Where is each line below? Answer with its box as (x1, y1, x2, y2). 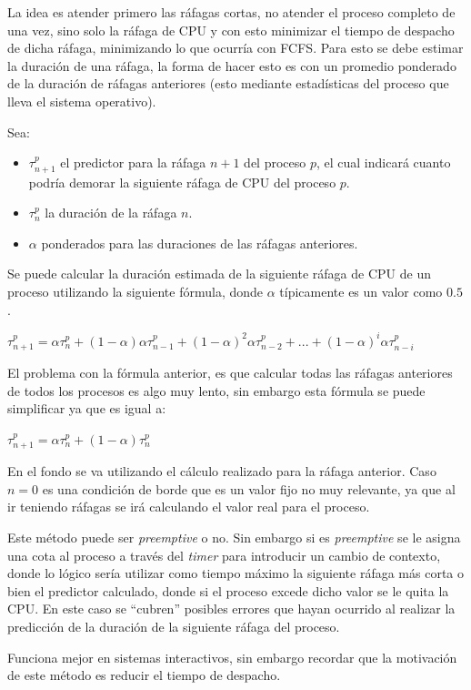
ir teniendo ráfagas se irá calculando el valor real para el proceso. (7, 497, 370, 516)
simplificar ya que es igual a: (7, 399, 166, 418)
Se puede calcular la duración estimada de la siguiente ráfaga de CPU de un (7, 264, 431, 283)
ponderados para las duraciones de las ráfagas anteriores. (41, 233, 358, 252)
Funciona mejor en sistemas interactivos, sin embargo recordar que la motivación (7, 647, 457, 666)
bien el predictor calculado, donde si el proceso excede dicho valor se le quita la (7, 581, 449, 600)
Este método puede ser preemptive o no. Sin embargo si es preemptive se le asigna (7, 528, 461, 547)
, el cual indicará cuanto (316, 153, 451, 172)
